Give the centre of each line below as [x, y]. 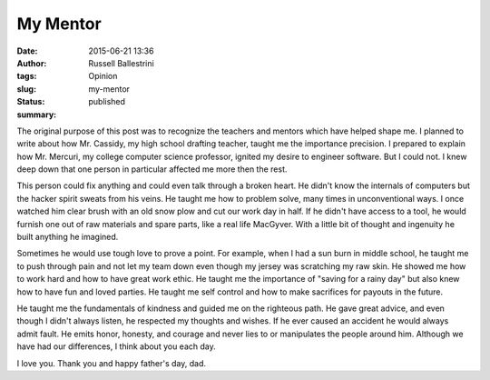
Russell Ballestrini [121, 63]
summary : [37, 115]
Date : [27, 51]
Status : [31, 102]
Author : [32, 63]
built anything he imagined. [68, 237]
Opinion [103, 76]
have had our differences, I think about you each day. [117, 346]
